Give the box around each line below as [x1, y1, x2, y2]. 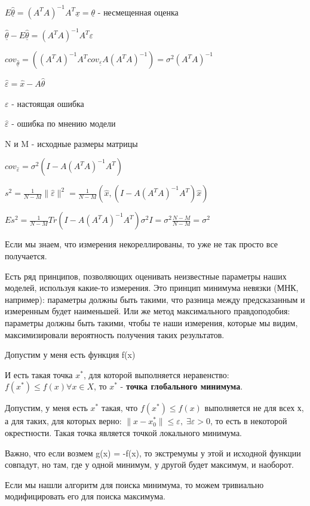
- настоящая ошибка [11, 97, 84, 109]
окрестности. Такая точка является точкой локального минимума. [5, 426, 242, 438]
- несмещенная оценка [97, 5, 179, 18]
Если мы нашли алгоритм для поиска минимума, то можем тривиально [5, 478, 264, 490]
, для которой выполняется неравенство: [83, 368, 229, 381]
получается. [5, 249, 47, 262]
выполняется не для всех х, [204, 401, 304, 414]
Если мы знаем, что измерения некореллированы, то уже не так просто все [5, 238, 278, 250]
